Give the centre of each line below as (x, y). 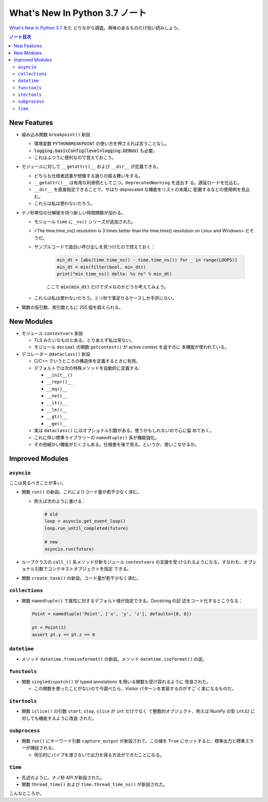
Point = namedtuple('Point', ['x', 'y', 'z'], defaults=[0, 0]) (112, 614)
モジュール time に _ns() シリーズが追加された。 (85, 222)
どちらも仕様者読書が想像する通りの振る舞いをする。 (88, 176)
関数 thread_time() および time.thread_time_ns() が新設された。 (95, 785)
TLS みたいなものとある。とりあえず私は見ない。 (84, 340)
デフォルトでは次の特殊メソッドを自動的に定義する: (87, 368)
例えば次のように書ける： (60, 501)
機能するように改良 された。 (67, 718)
